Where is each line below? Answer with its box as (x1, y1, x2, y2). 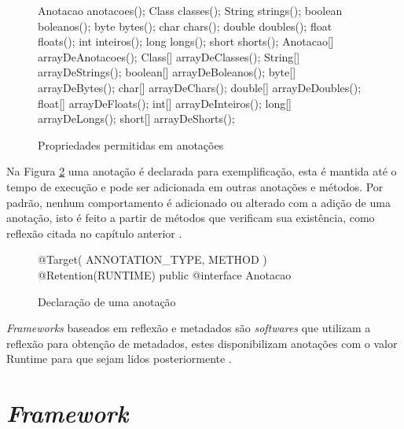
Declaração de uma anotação (38, 293, 176, 309)
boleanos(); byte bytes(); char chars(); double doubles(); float (38, 17, 332, 34)
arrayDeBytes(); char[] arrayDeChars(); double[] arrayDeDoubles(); (38, 79, 362, 95)
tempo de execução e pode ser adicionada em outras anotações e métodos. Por (6, 178, 384, 194)
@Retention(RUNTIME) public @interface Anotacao (38, 266, 292, 283)
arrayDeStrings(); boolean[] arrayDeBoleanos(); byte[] (38, 64, 296, 80)
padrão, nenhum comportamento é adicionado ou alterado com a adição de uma (6, 194, 391, 210)
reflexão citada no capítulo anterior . (6, 224, 182, 241)
